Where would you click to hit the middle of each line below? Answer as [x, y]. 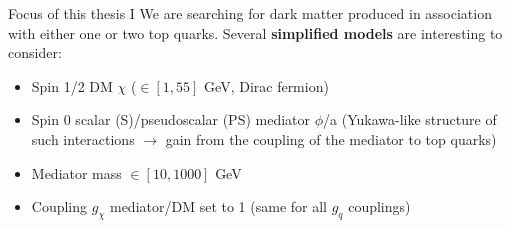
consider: [35, 52]
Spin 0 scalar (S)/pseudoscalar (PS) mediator [171, 119]
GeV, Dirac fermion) [266, 85]
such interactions [83, 138]
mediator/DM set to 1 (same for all [218, 206]
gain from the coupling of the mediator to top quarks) [331, 138]
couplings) [379, 206]
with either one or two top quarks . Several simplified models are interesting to [255, 32]
